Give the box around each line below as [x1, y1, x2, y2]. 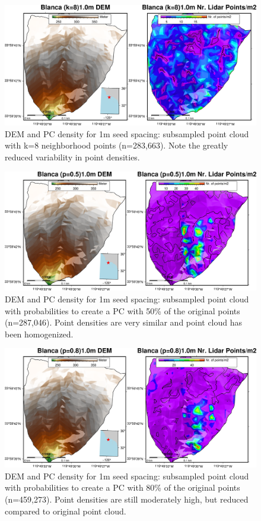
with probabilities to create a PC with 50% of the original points [5, 304, 240, 317]
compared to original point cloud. [5, 504, 126, 517]
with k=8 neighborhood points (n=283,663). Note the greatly [5, 139, 228, 151]
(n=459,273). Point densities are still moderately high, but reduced [5, 493, 249, 506]
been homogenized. [5, 327, 74, 340]
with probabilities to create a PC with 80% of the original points [5, 481, 240, 494]
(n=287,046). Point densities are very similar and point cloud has [5, 316, 243, 329]
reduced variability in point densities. [5, 151, 140, 163]
